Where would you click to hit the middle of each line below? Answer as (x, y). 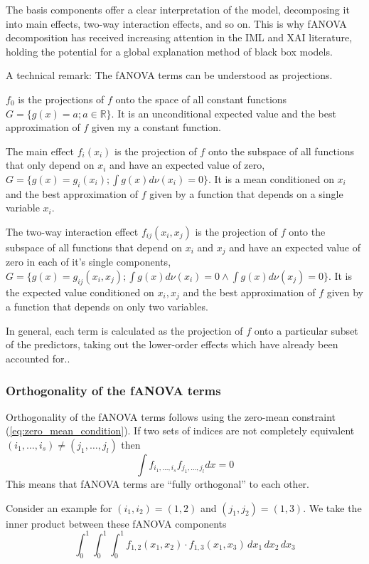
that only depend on (50, 165)
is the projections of (61, 99)
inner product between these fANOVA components (116, 523)
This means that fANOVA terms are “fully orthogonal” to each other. (157, 484)
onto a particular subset (306, 330)
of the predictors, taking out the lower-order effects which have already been (172, 344)
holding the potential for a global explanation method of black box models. (169, 51)
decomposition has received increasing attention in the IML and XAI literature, (179, 37)
